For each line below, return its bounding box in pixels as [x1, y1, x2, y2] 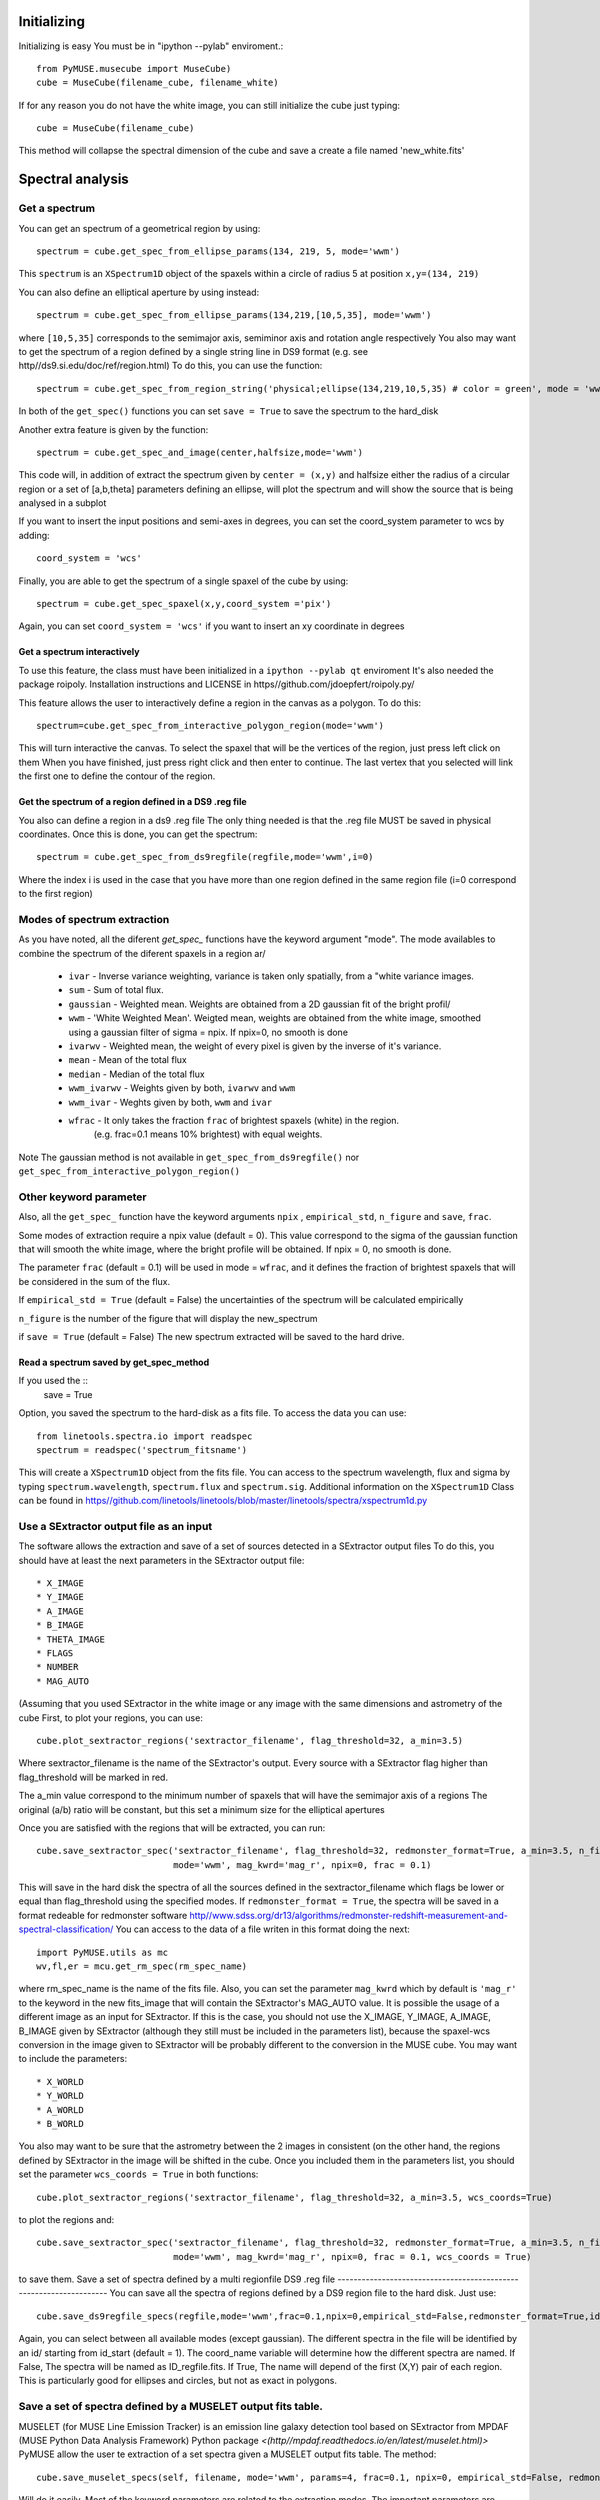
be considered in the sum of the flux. [18, 1275, 170, 1287]
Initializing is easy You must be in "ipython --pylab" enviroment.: [18, 40, 284, 52]
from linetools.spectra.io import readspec [36, 1430, 253, 1442]
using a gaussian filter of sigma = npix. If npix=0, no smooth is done [68, 1026, 349, 1038]
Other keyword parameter [18, 1190, 147, 1204]
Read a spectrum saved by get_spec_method [18, 1356, 210, 1368]
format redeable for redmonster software [18, 1909, 188, 1921]
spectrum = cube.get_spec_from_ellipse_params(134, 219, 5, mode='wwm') [36, 246, 400, 257]
